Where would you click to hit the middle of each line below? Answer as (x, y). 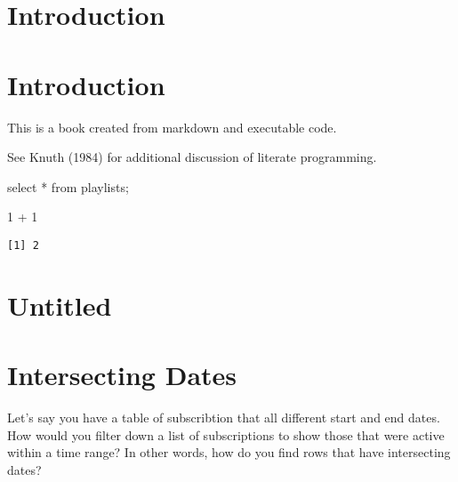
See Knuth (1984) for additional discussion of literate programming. (192, 157)
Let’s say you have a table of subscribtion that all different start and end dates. (224, 418)
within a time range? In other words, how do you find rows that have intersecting (229, 452)
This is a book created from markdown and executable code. (172, 127)
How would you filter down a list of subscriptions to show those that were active (226, 434)
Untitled (60, 305)
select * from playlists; (68, 186)
